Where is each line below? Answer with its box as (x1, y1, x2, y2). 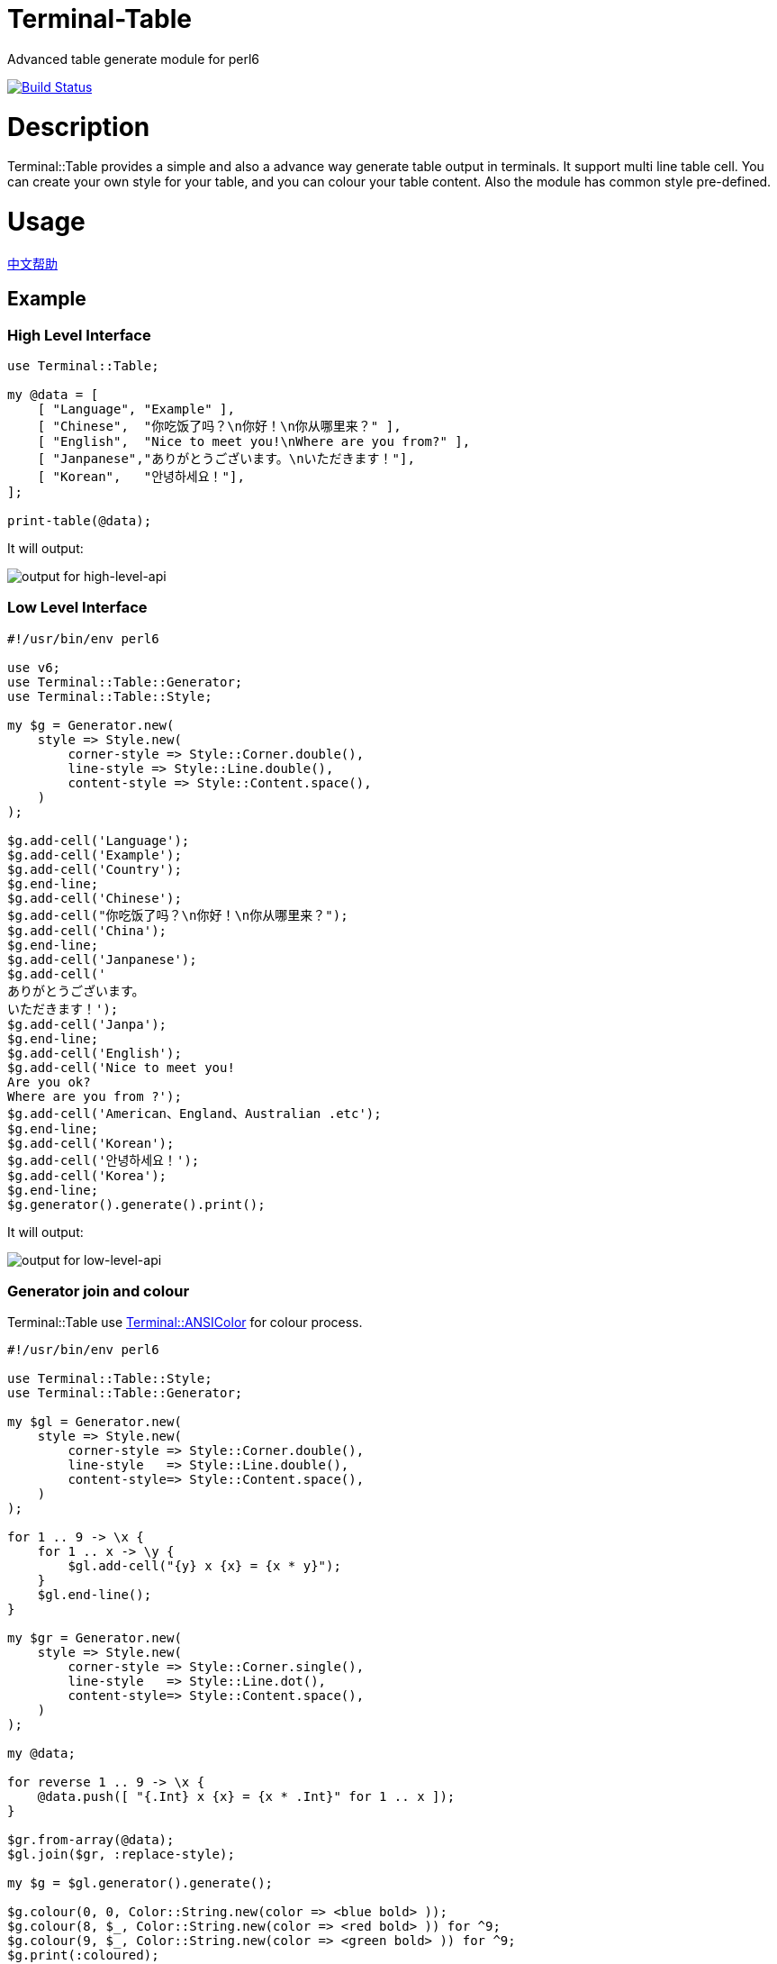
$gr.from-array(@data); (7, 1832, 175, 1848)
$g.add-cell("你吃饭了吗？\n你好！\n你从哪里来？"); (7, 907, 348, 923)
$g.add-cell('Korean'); (7, 1135, 175, 1150)
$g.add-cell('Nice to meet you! (7, 1059, 235, 1075)
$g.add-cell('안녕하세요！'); (7, 1152, 200, 1168)
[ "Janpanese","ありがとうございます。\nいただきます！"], (37, 450, 415, 466)
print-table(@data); (7, 513, 152, 528)
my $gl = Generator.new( (7, 1414, 182, 1430)
